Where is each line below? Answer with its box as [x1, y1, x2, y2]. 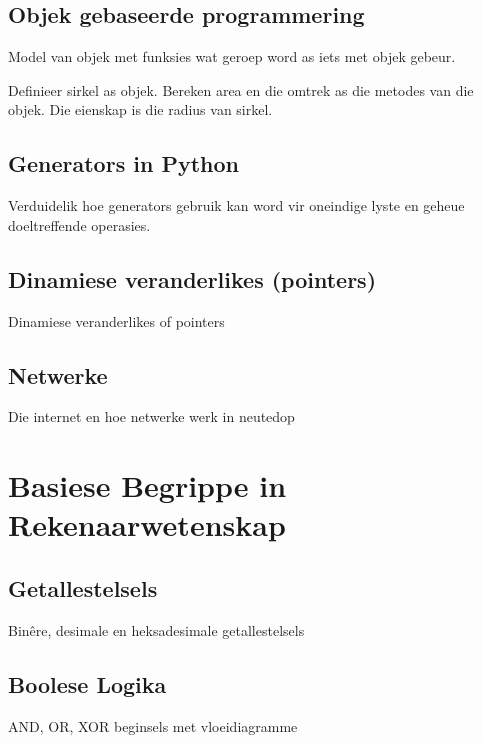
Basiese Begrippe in [8, 465, 287, 506]
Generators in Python [8, 148, 239, 179]
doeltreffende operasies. [8, 214, 151, 235]
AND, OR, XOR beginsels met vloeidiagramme [8, 715, 298, 736]
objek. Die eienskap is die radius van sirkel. [8, 99, 273, 120]
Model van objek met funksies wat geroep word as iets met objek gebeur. [8, 46, 456, 67]
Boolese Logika [8, 668, 167, 699]
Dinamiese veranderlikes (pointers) [8, 263, 377, 294]
